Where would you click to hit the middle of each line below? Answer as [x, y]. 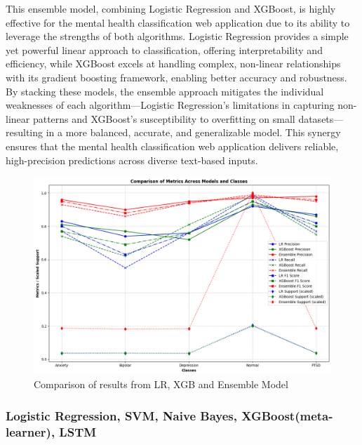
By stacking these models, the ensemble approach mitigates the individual [165, 91]
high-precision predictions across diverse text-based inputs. [132, 160]
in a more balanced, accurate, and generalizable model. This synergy [193, 132]
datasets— [321, 118]
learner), [31, 431]
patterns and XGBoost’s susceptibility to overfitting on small [164, 118]
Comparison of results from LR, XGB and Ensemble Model [161, 384]
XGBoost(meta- [287, 415]
